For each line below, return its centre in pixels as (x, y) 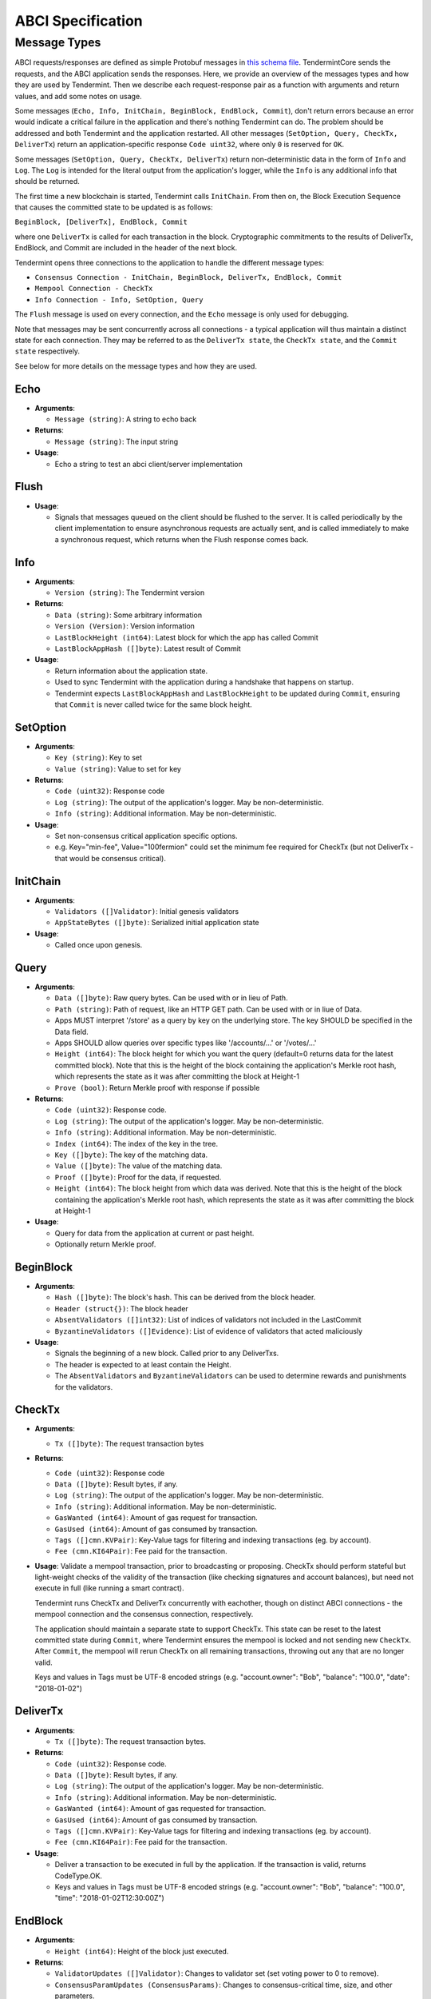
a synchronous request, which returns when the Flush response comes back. (182, 539)
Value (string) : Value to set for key (118, 768)
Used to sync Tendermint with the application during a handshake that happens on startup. (204, 682)
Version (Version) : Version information (125, 626)
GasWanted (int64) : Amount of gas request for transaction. (156, 1518)
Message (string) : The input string (117, 441)
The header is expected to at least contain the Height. (143, 1364)
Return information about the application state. (131, 671)
